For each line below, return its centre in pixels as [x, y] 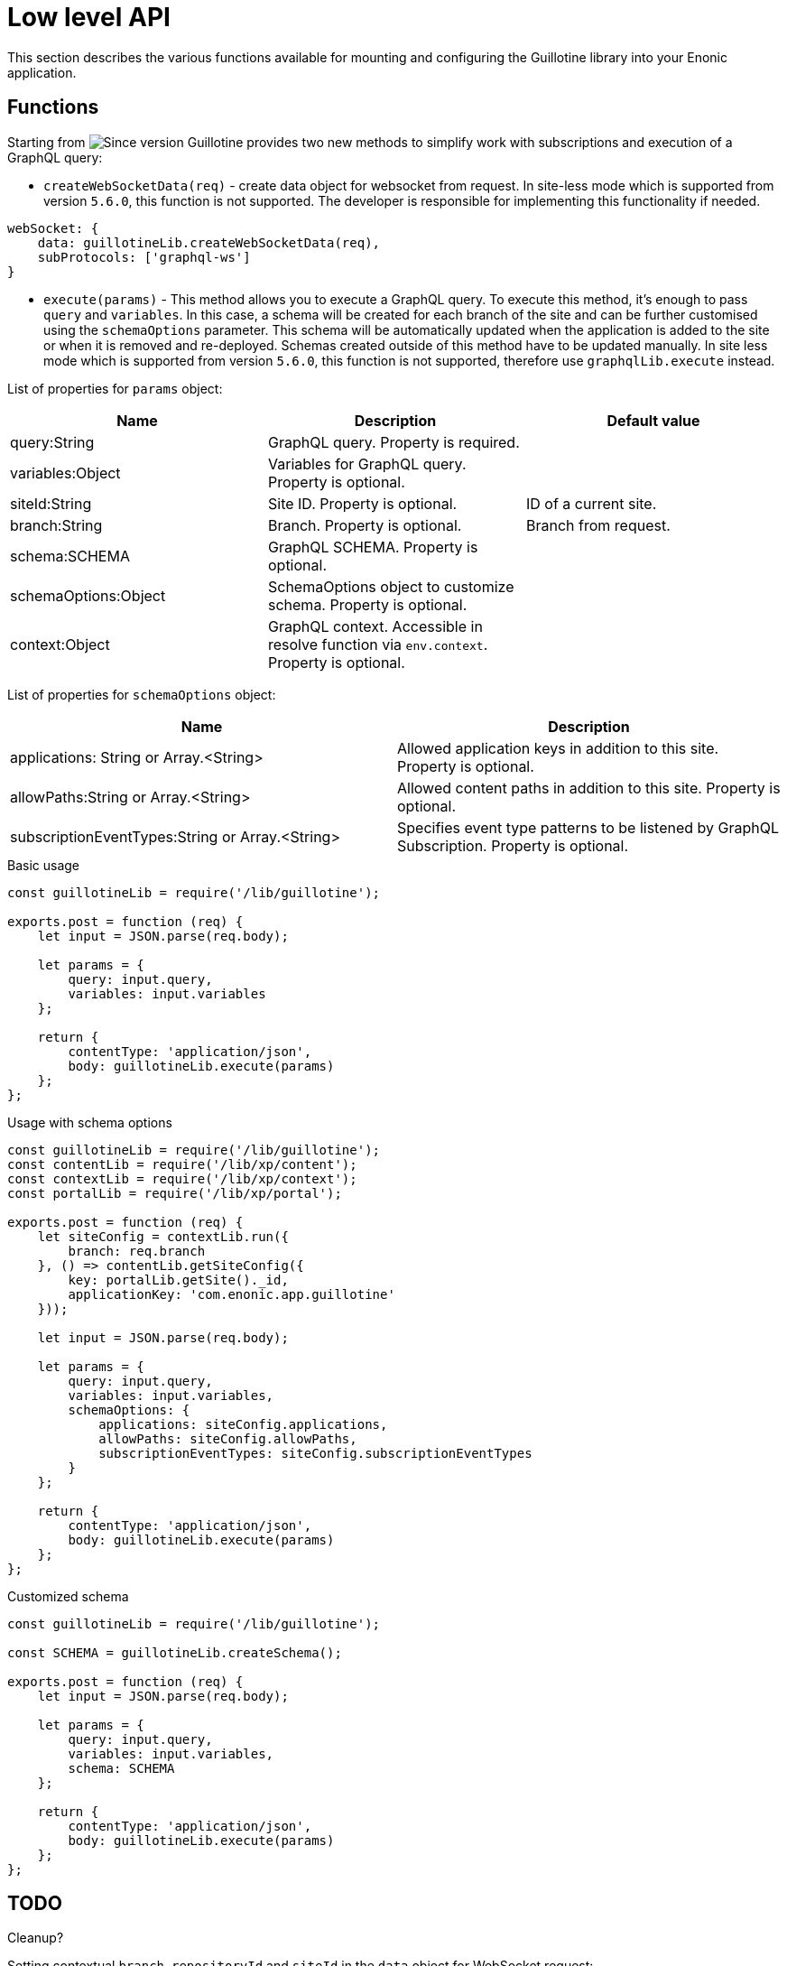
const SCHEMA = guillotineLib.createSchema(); [175, 1652]
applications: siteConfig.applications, [243, 1424]
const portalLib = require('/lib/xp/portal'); [175, 1193]
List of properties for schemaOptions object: [142, 694]
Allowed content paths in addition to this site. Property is [589, 788]
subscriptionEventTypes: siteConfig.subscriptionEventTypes [315, 1453]
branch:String [56, 525]
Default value [653, 420]
